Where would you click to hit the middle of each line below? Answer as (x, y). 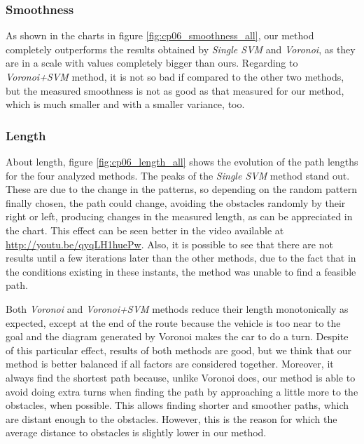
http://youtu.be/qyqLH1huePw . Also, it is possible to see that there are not (169, 244)
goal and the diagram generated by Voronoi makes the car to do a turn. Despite (177, 336)
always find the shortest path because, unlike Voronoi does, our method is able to (181, 377)
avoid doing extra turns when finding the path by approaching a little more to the (182, 391)
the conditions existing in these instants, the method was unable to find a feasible (181, 271)
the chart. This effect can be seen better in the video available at (145, 230)
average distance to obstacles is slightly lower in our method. (136, 432)
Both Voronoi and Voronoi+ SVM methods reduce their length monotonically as (177, 308)
